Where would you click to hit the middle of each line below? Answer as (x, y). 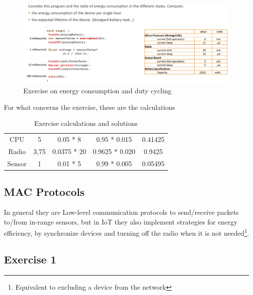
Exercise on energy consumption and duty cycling (98, 90)
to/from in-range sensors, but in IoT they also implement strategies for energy (121, 221)
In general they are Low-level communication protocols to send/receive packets (121, 212)
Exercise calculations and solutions (86, 123)
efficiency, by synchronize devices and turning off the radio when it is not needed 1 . (126, 232)
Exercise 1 (30, 259)
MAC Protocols (44, 192)
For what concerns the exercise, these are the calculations (90, 107)
